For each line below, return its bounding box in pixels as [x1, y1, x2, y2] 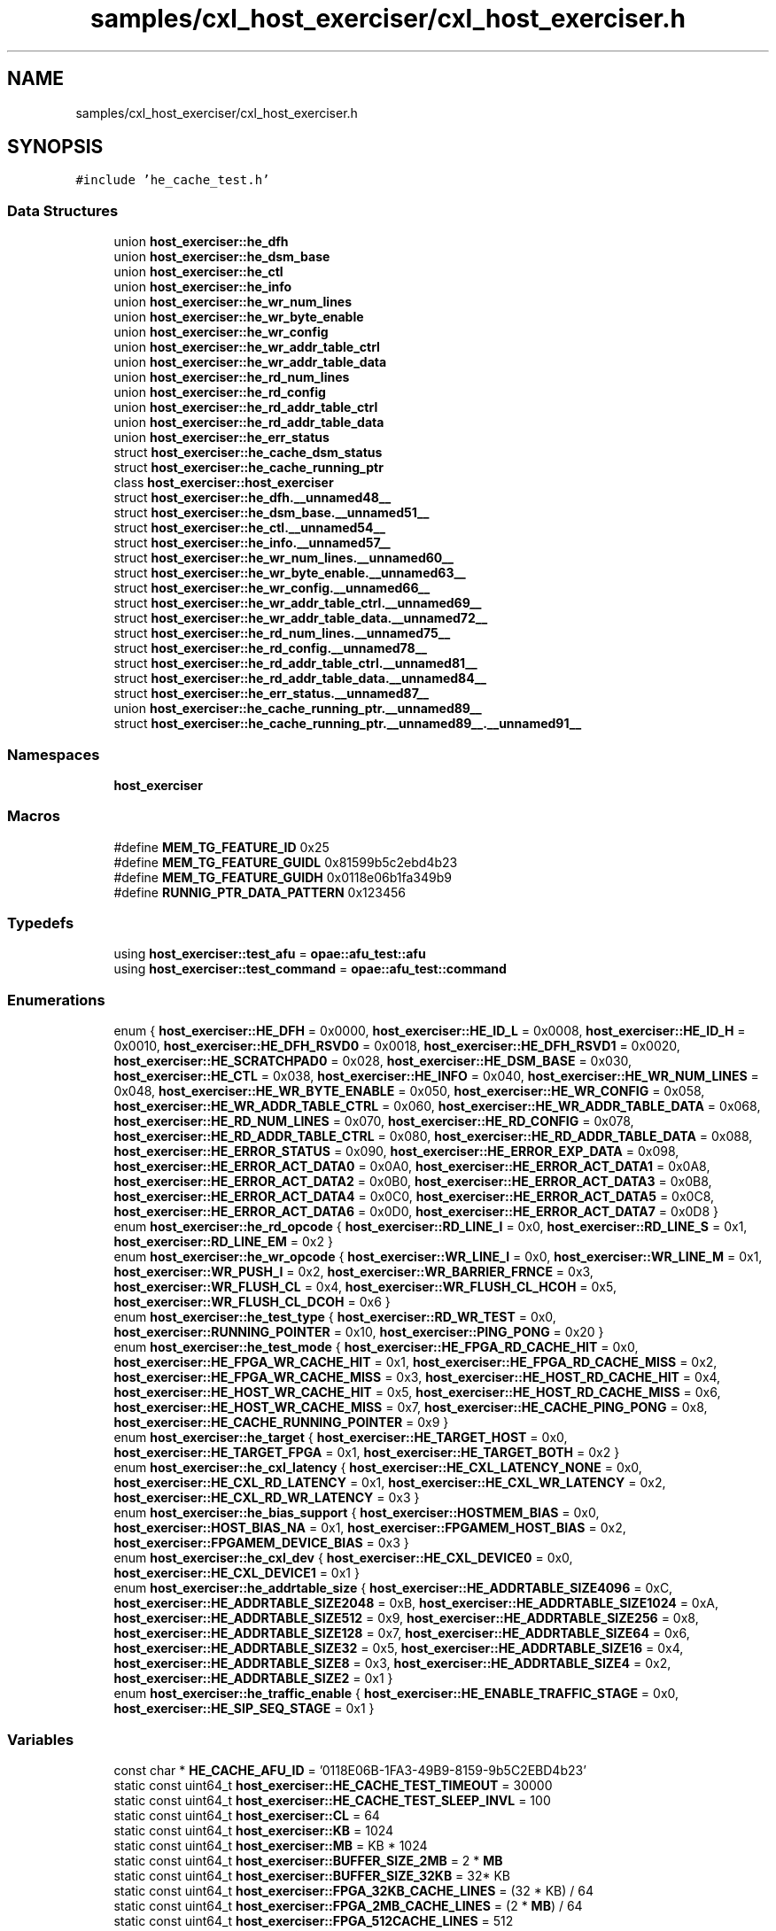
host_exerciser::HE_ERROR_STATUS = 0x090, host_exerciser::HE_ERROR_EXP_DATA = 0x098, [113, 1144, 679, 1159]
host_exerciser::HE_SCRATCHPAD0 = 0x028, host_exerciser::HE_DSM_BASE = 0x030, [113, 1053, 632, 1069]
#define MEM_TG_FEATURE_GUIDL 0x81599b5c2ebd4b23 [113, 854, 458, 870]
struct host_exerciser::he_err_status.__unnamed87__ [113, 686, 429, 702]
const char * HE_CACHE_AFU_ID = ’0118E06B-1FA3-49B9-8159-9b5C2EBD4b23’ [113, 1762, 586, 1778]
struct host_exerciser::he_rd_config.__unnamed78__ [113, 640, 428, 656]
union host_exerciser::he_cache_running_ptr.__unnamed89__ [113, 701, 482, 717]
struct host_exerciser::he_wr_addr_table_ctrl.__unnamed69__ [113, 595, 482, 611]
